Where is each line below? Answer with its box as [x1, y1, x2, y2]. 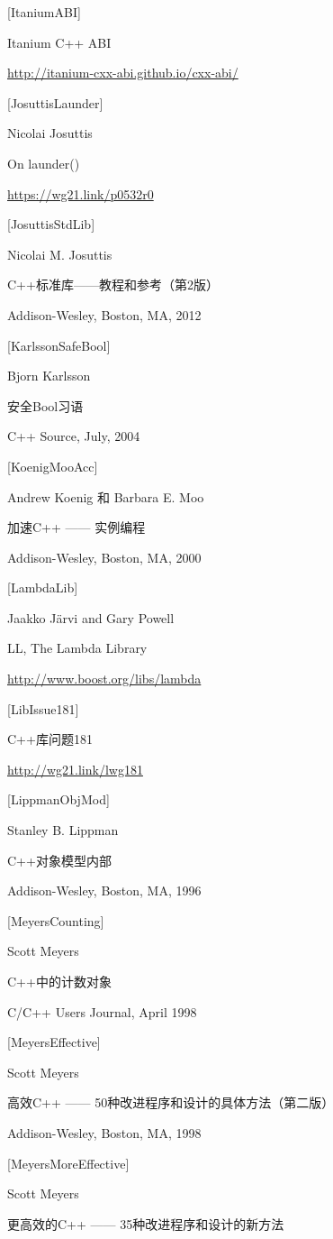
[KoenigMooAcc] [7, 456, 98, 475]
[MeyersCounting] [7, 911, 104, 930]
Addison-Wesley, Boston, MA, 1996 [7, 881, 202, 900]
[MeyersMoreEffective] [7, 1153, 130, 1172]
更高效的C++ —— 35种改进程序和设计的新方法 [7, 1214, 284, 1233]
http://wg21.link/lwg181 [7, 759, 143, 778]
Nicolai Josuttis [7, 124, 93, 142]
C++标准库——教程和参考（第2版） [7, 275, 219, 294]
